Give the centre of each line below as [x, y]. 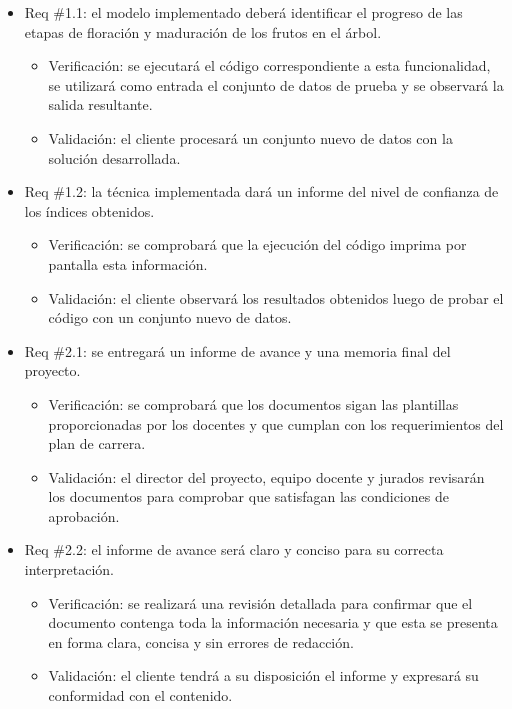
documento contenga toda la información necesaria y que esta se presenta [273, 622]
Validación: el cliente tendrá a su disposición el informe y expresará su [263, 675]
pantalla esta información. [128, 263]
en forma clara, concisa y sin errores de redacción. [201, 641]
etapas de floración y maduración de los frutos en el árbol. [203, 31]
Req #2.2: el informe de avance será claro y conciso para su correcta [234, 549]
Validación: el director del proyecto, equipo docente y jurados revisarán [266, 476]
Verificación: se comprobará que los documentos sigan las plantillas [253, 403]
